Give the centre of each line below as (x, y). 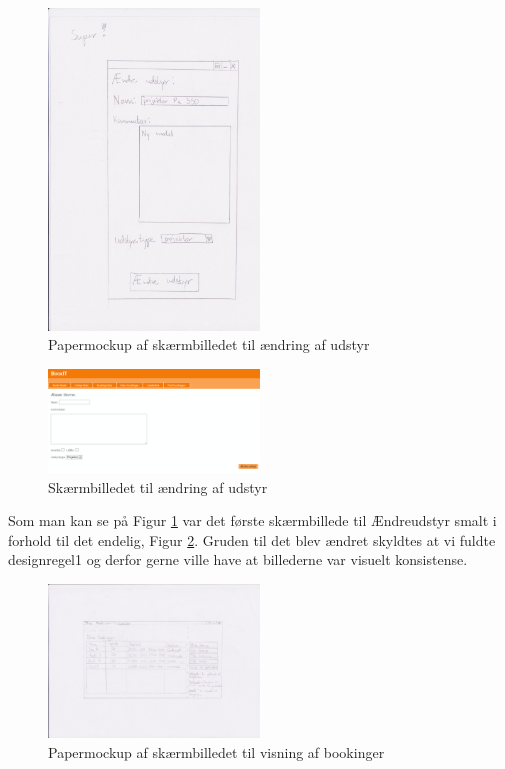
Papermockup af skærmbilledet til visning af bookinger (216, 751)
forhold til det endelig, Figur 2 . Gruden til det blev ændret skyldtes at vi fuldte (252, 539)
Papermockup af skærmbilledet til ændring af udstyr (209, 344)
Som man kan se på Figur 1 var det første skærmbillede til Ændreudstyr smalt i (252, 520)
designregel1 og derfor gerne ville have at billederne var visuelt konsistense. (238, 559)
